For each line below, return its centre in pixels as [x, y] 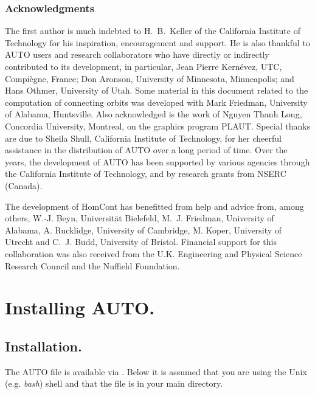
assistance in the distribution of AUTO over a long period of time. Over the [146, 150]
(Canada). [24, 185]
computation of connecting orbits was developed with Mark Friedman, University [156, 102]
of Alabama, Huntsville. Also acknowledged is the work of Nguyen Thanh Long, [154, 114]
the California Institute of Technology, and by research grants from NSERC [146, 174]
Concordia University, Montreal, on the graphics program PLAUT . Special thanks [158, 126]
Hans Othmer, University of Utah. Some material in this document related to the [157, 90]
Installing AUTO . [80, 307]
